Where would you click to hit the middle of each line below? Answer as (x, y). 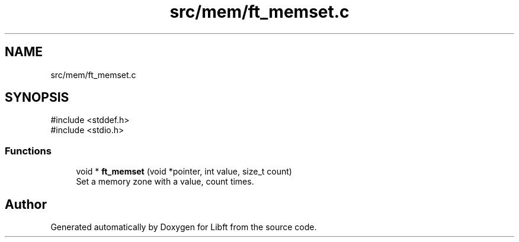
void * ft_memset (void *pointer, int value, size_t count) (184, 172)
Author (26, 204)
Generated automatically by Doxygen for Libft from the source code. (184, 227)
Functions (28, 151)
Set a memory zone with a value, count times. (165, 182)
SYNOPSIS (37, 98)
